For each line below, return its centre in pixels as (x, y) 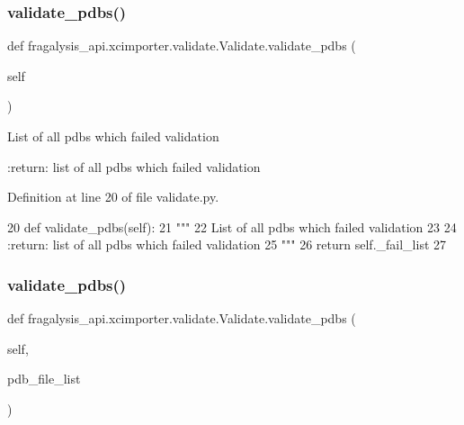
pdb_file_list (44, 379)
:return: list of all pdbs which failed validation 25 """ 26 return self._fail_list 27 (227, 244)
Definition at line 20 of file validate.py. (113, 197)
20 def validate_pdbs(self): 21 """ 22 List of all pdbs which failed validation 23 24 (232, 226)
